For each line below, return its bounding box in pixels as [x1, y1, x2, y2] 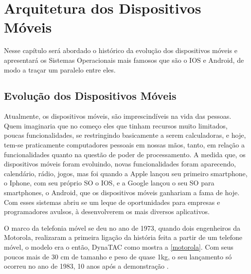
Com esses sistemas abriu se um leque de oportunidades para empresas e [4, 197, 220, 207]
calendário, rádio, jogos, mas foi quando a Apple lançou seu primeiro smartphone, [4, 168, 248, 178]
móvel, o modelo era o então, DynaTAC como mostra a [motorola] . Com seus [4, 242, 233, 252]
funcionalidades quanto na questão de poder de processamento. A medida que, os [4, 149, 246, 159]
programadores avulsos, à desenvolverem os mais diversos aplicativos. [4, 206, 210, 217]
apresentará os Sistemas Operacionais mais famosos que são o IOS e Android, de [4, 55, 244, 65]
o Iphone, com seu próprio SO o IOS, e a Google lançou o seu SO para [4, 178, 215, 188]
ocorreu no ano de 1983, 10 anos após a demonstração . [4, 261, 169, 271]
